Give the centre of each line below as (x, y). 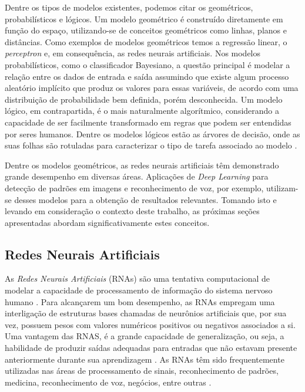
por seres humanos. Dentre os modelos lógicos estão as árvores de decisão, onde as (152, 134)
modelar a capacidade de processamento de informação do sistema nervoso (139, 290)
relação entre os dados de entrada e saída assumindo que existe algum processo (147, 76)
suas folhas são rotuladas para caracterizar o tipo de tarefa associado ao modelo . (151, 145)
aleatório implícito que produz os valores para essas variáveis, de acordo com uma (152, 88)
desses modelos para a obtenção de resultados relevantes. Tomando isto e (145, 199)
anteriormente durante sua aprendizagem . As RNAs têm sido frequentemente (145, 359)
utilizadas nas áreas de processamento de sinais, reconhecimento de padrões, (142, 371)
